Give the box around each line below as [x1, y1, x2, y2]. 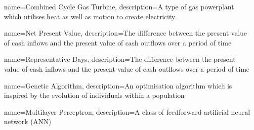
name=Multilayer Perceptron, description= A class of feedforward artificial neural [4, 106, 250, 117]
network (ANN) [4, 116, 51, 127]
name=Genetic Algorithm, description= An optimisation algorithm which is [4, 80, 232, 90]
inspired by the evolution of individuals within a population [4, 90, 185, 100]
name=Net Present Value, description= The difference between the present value [4, 28, 247, 38]
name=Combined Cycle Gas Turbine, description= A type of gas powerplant [4, 1, 234, 11]
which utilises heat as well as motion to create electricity [4, 11, 175, 21]
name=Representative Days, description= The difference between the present [4, 54, 236, 64]
